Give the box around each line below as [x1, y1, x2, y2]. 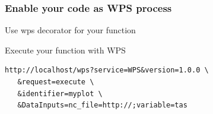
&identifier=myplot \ [17, 89, 103, 98]
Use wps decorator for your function [5, 24, 136, 36]
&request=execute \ [17, 78, 94, 86]
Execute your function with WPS [5, 43, 126, 56]
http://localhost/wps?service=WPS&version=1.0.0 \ [5, 66, 209, 75]
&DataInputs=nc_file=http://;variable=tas [17, 101, 187, 110]
